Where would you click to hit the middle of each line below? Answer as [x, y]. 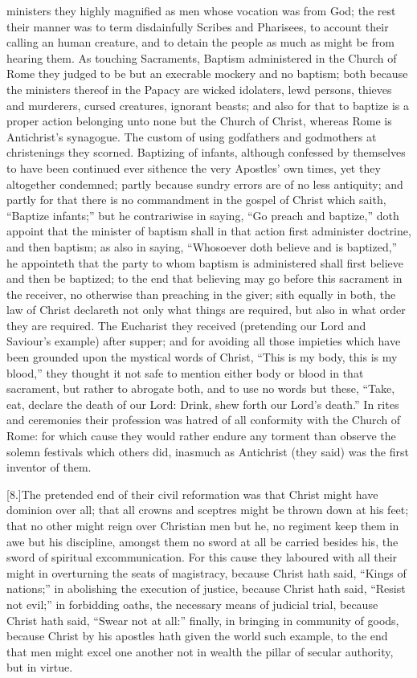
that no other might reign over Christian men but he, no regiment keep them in [203, 525]
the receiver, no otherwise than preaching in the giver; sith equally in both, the [201, 294]
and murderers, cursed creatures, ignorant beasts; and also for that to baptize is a [208, 105]
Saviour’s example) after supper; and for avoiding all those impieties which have [204, 341]
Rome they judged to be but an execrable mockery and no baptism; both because [207, 74]
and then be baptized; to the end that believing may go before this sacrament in [204, 278]
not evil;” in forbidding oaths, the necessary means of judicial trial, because [192, 604]
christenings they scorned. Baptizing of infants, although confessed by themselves [206, 152]
